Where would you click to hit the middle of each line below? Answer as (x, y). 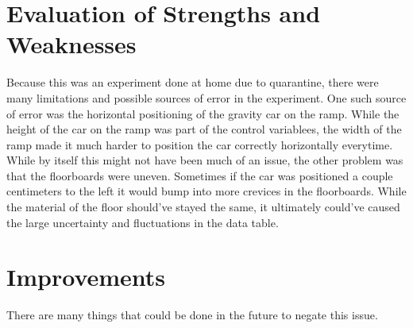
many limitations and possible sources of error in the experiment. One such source (206, 97)
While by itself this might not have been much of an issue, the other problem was (205, 160)
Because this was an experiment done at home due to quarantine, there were (193, 82)
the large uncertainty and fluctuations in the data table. (143, 222)
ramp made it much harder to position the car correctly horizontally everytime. (200, 144)
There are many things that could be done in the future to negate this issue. (192, 315)
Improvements (86, 277)
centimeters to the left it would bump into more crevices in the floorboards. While (206, 191)
